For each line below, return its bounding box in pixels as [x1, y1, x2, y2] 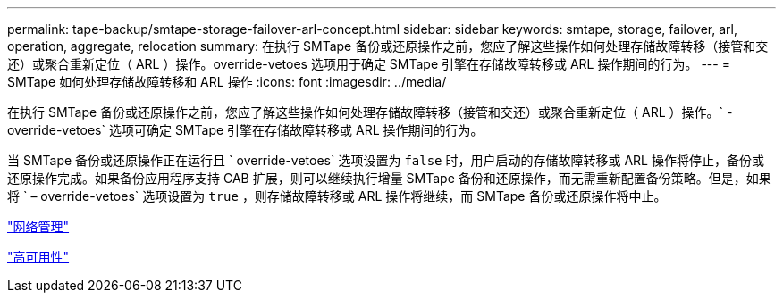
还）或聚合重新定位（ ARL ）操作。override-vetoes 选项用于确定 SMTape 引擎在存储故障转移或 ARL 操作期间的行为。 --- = [7, 56, 730, 71]
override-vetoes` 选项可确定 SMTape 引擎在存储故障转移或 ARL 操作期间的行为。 [7, 122, 484, 137]
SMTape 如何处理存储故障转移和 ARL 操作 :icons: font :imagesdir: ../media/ [7, 74, 447, 89]
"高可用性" [7, 249, 70, 264]
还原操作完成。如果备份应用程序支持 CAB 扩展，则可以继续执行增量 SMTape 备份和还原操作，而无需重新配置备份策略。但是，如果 [7, 171, 771, 186]
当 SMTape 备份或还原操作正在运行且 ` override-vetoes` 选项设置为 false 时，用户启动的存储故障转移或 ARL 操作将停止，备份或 [7, 153, 764, 168]
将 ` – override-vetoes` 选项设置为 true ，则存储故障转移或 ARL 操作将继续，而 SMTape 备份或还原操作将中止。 [7, 188, 667, 204]
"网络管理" [7, 219, 70, 234]
